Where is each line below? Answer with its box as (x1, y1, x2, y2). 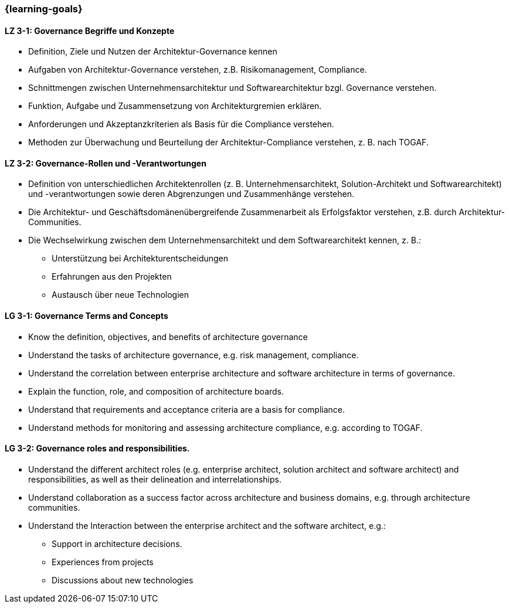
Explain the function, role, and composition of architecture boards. (28, 386, 284, 396)
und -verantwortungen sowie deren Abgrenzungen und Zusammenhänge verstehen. (28, 189, 354, 199)
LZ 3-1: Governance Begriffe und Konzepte (5, 25, 175, 36)
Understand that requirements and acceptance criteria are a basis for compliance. (28, 404, 345, 415)
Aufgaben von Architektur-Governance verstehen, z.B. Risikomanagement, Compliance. (28, 64, 367, 75)
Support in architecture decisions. (52, 538, 182, 549)
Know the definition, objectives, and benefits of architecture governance (28, 331, 308, 342)
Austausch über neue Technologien (52, 290, 189, 300)
